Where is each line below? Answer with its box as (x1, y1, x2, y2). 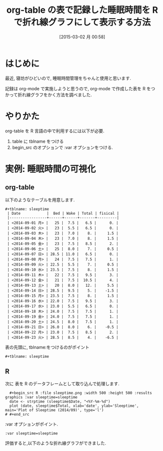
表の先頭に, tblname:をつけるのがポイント (5, 344, 90, 350)
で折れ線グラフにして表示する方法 (14, 17, 151, 28)
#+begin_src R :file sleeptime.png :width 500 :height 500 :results (9, 391, 152, 396)
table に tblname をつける (12, 138, 64, 144)
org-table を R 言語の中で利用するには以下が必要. (5, 128, 104, 134)
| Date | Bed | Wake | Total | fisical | (7, 211, 119, 216)
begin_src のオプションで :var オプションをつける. (12, 144, 114, 150)
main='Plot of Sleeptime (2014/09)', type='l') (5, 408, 104, 413)
